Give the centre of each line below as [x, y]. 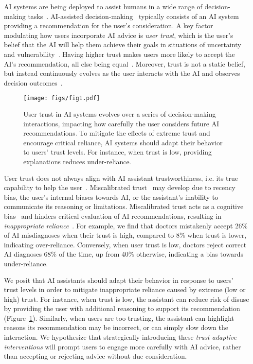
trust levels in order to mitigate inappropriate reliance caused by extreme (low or [125, 289]
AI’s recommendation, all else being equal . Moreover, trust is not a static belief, [125, 63]
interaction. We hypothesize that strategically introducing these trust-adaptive [120, 337]
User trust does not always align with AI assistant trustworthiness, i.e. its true [121, 178]
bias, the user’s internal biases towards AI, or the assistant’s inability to [111, 197]
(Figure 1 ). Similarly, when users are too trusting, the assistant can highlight [119, 318]
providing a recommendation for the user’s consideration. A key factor [108, 26]
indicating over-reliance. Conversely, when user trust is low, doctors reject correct [125, 244]
